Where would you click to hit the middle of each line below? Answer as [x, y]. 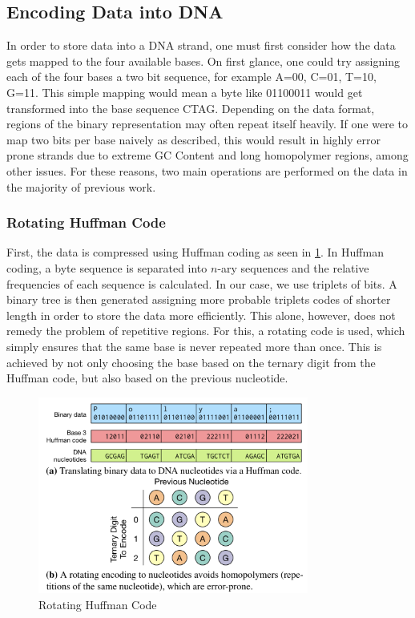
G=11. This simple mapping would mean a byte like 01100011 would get [185, 92]
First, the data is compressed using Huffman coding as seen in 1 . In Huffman [195, 252]
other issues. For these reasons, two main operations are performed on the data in [207, 170]
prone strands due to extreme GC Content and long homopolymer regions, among [207, 155]
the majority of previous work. [81, 186]
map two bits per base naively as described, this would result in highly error [193, 139]
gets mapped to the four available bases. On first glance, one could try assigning [203, 61]
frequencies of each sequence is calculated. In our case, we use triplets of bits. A [202, 283]
